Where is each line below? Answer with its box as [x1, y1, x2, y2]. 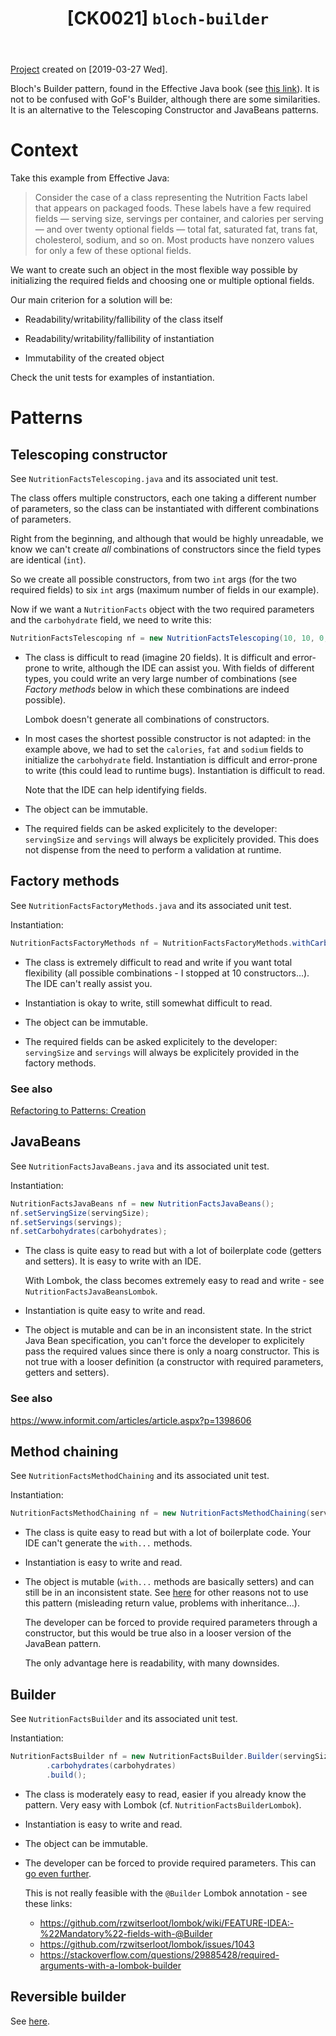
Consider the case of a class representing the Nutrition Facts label [34, 192, 308, 204]
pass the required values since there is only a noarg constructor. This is [24, 1345, 320, 1357]
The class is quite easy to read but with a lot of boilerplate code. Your [24, 1527, 312, 1539]
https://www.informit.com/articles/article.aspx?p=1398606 [10, 1414, 252, 1426]
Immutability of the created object [24, 352, 165, 364]
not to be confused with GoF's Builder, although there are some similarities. [10, 93, 321, 106]
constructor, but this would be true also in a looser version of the [24, 1627, 292, 1639]
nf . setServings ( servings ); [10, 1217, 123, 1227]
